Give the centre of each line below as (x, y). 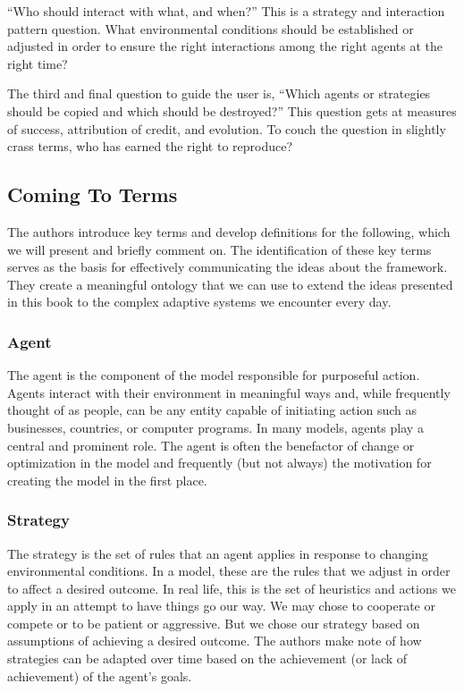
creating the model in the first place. (107, 480)
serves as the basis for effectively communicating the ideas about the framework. (228, 267)
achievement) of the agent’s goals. (100, 675)
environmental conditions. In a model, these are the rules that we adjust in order (229, 571)
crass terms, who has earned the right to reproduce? (150, 146)
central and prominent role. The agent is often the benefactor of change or (211, 445)
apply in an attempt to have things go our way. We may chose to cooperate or (221, 606)
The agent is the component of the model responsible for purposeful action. (214, 375)
